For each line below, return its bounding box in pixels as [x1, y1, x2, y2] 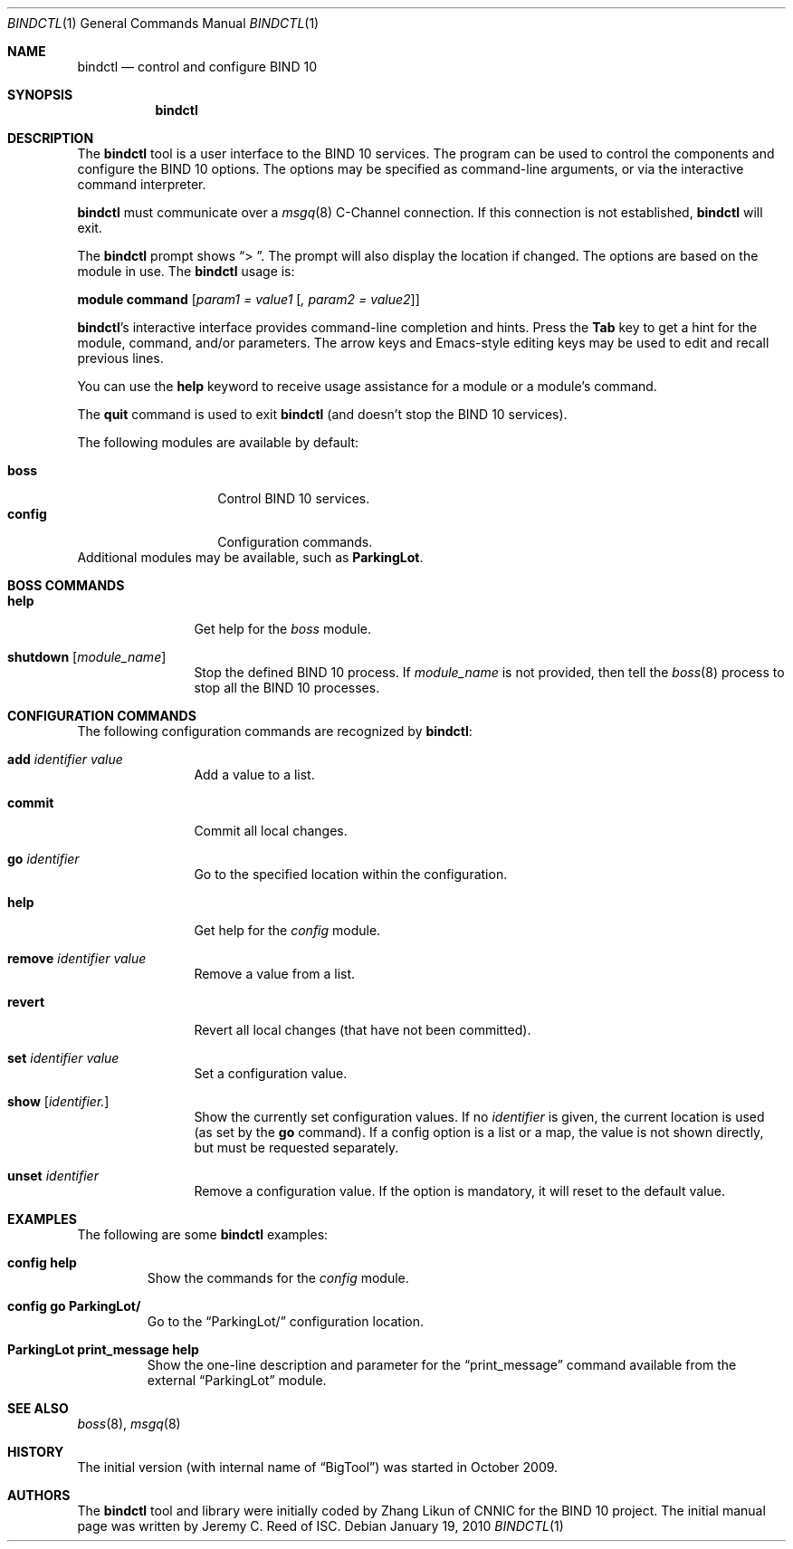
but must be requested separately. [194, 1140, 399, 1155]
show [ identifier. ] [7, 1094, 110, 1109]
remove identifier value [7, 951, 147, 966]
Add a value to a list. [194, 767, 315, 782]
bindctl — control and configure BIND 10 [77, 59, 317, 74]
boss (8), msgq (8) [77, 1416, 181, 1431]
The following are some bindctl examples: [77, 1227, 329, 1242]
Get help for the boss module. [194, 621, 371, 636]
